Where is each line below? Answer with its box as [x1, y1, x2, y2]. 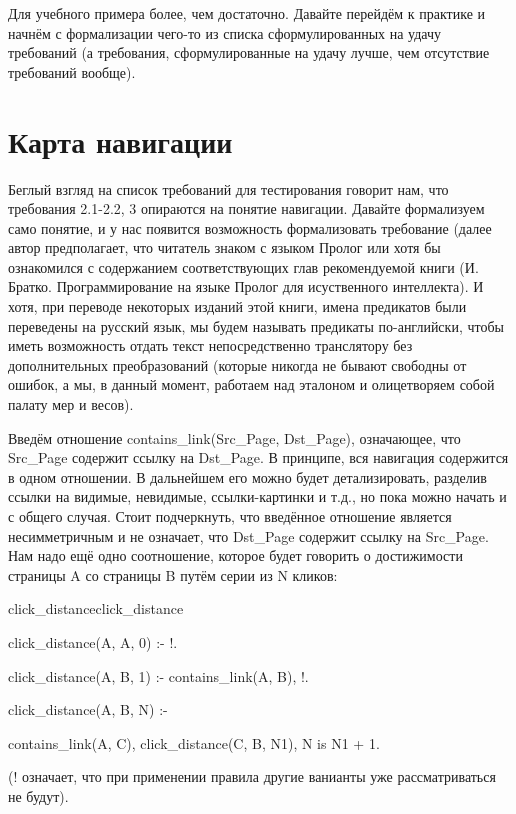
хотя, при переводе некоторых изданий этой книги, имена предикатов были [8, 296, 467, 317]
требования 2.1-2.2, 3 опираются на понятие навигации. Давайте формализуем [8, 198, 485, 219]
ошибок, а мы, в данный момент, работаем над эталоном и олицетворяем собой [8, 374, 495, 395]
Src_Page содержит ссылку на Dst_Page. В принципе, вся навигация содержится [8, 447, 509, 468]
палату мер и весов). [8, 394, 134, 415]
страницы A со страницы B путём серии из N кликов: [8, 564, 338, 585]
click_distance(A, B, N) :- [8, 699, 168, 720]
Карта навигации [8, 120, 233, 161]
